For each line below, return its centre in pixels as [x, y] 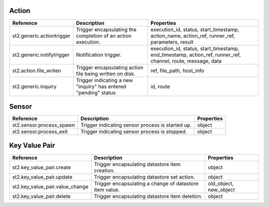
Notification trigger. [99, 55]
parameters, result [172, 42]
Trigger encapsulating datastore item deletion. [148, 196]
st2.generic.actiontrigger [41, 36]
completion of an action [104, 36]
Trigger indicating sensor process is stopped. [134, 132]
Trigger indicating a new [104, 80]
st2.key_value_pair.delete [41, 196]
